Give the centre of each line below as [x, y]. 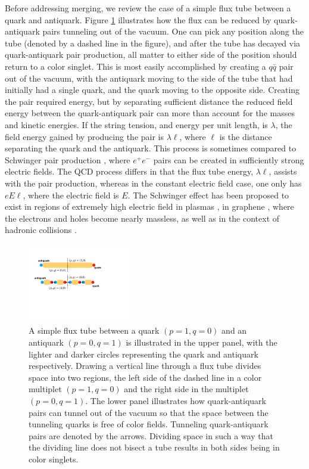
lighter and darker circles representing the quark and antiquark [143, 354]
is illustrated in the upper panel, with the [202, 342]
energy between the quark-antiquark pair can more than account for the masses [150, 113]
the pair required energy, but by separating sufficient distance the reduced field [149, 101]
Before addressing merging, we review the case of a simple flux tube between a [148, 8]
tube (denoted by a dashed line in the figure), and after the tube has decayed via [153, 43]
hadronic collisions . [41, 230]
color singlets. [54, 459]
